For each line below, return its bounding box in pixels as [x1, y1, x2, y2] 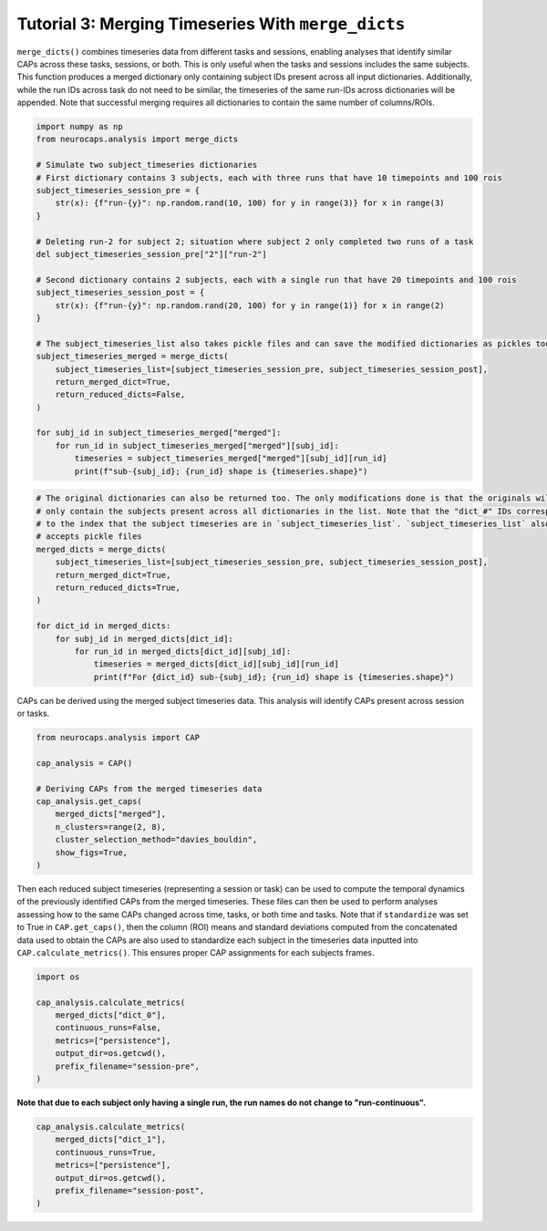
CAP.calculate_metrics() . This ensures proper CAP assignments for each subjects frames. [16, 947, 375, 957]
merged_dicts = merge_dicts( [36, 543, 167, 554]
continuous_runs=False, [55, 1022, 161, 1033]
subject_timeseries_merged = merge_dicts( [36, 351, 229, 362]
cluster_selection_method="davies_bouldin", [55, 834, 258, 845]
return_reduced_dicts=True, [55, 582, 181, 593]
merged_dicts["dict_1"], [55, 1134, 167, 1144]
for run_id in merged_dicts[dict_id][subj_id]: [74, 646, 292, 657]
